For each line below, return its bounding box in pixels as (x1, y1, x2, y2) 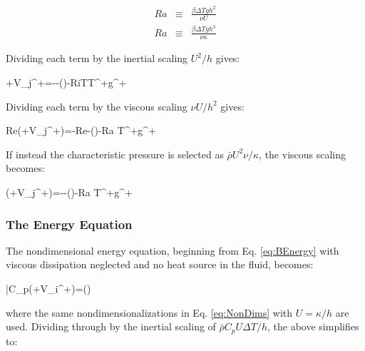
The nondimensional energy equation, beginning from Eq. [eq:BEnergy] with (6, 243, 339, 258)
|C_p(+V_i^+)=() (6, 281, 91, 296)
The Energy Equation (6, 215, 133, 233)
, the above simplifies (267, 319, 359, 334)
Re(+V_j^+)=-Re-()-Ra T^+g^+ (6, 123, 156, 138)
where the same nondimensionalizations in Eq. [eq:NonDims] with (6, 305, 293, 320)
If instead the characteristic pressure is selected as (6, 146, 224, 161)
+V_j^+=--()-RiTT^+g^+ (6, 75, 127, 90)
